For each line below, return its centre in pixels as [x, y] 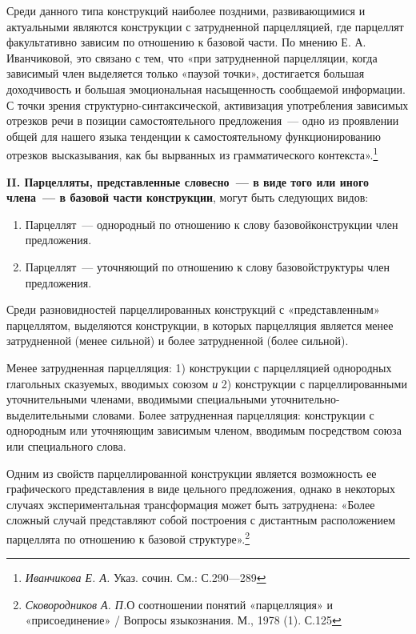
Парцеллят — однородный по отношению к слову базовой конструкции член [212, 224]
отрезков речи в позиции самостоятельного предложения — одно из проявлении [203, 120]
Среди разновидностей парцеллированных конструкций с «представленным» [193, 309]
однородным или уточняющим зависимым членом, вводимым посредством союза [204, 430]
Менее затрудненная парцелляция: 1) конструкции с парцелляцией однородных [199, 367]
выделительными [48, 414]
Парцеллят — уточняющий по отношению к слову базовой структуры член [208, 266]
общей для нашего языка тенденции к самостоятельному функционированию [194, 136]
